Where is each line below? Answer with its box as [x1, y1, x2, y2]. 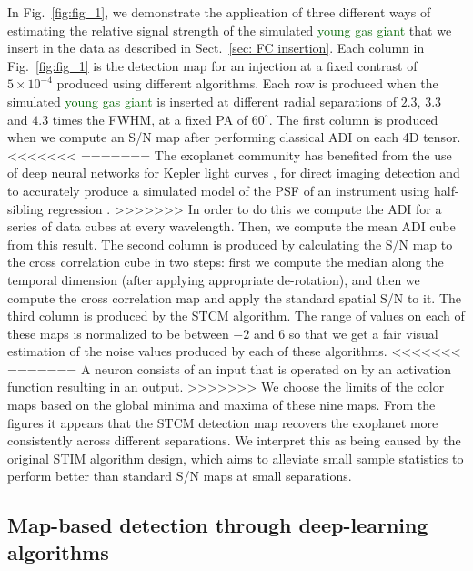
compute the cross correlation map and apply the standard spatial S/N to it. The [7, 288, 462, 307]
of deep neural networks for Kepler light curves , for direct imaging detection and [7, 163, 460, 182]
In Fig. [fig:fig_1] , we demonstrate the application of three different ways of [7, 3, 431, 21]
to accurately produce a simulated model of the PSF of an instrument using [7, 180, 430, 199]
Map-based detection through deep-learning [7, 511, 428, 539]
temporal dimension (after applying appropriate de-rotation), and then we [7, 270, 420, 289]
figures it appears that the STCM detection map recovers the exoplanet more [7, 413, 438, 432]
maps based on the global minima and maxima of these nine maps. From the [7, 395, 436, 414]
